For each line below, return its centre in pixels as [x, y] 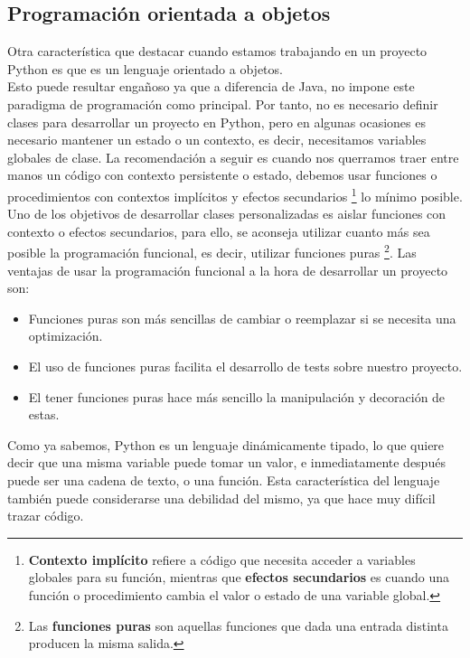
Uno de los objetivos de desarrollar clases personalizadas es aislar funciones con [227, 214]
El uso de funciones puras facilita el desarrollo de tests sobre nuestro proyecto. [245, 367]
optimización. [66, 336]
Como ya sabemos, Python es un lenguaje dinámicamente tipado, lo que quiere [226, 444]
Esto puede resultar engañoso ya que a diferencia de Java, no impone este [211, 86]
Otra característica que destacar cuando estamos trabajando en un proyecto [217, 51]
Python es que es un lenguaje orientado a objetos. [145, 68]
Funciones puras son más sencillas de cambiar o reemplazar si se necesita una [242, 318]
